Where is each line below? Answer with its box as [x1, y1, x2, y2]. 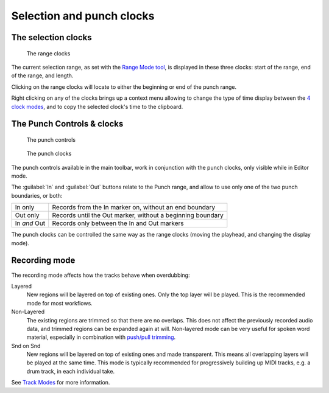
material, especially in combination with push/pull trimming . [26, 333, 176, 341]
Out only [15, 211, 40, 220]
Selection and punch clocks [11, 9, 155, 23]
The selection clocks [11, 32, 92, 43]
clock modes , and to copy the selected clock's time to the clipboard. [11, 103, 183, 110]
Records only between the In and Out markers [52, 219, 184, 228]
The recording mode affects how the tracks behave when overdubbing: [11, 271, 190, 279]
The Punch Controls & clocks [11, 119, 124, 129]
